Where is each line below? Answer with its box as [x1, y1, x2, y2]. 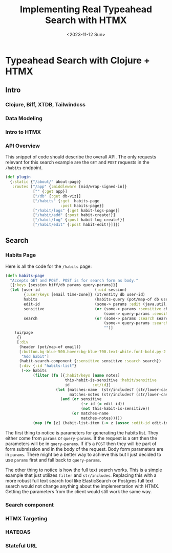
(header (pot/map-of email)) [18, 344, 81, 350]
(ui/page [14, 330, 33, 335]
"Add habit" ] [21, 354, 50, 359]
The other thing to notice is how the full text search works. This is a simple [5, 467, 162, 473]
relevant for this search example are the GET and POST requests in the [5, 159, 149, 166]
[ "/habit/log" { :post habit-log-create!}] [32, 217, 125, 223]
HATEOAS [5, 528, 31, 536]
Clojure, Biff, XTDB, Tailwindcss [5, 101, 86, 108]
